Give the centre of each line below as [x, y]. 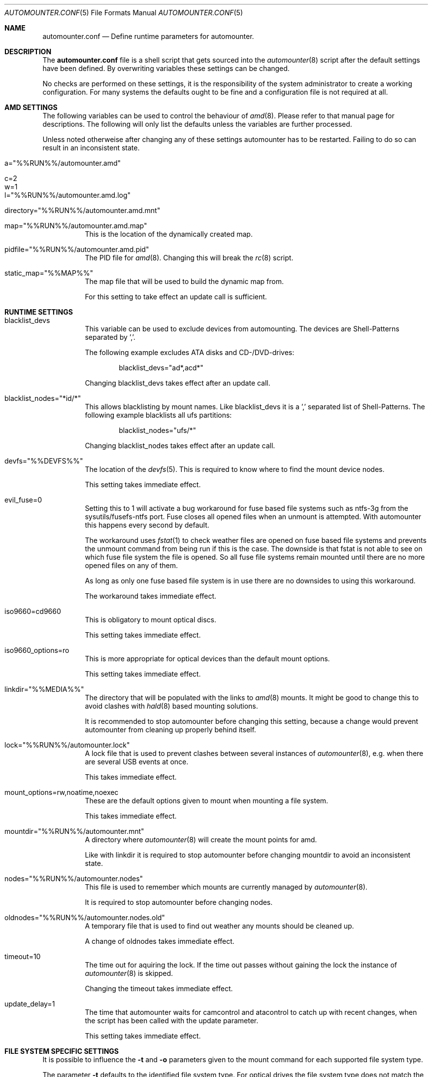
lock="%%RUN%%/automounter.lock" [67, 745]
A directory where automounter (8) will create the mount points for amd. [201, 840]
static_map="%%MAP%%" [49, 273]
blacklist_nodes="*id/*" [43, 398]
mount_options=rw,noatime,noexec [62, 792]
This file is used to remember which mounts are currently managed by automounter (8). [226, 887]
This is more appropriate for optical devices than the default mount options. [207, 659]
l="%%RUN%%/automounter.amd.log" [68, 195]
